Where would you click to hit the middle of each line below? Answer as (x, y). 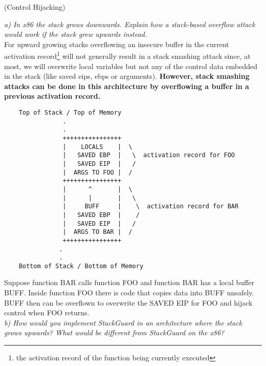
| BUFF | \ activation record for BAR (151, 207)
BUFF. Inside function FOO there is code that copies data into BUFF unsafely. (129, 293)
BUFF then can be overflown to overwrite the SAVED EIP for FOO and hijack (128, 302)
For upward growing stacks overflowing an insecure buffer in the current (117, 44)
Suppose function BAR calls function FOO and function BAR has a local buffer (129, 282)
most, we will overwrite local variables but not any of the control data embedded (131, 66)
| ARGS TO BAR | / (97, 232)
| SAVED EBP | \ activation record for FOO (149, 155)
